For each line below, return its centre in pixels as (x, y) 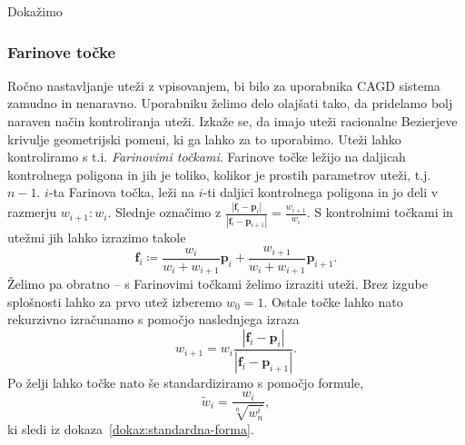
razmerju (32, 212)
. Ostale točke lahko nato (333, 301)
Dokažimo (35, 11)
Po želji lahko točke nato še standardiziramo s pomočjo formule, (186, 382)
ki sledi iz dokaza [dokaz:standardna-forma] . (131, 428)
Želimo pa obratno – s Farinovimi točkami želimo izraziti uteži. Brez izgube (218, 284)
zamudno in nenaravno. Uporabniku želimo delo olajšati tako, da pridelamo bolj (230, 103)
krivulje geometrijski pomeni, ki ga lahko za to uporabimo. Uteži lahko (204, 138)
